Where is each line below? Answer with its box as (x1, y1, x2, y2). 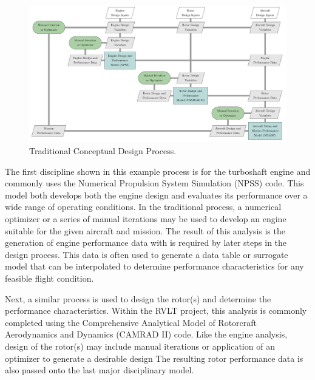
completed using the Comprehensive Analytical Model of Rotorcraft (5, 316, 257, 328)
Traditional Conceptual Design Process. (29, 144, 177, 157)
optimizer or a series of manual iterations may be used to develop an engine (5, 212, 286, 225)
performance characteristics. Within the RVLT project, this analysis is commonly (5, 304, 307, 317)
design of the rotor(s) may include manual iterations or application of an (5, 339, 275, 352)
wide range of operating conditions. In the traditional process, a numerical (5, 200, 282, 213)
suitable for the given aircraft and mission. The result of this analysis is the (5, 224, 285, 237)
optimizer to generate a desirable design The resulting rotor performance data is (5, 351, 303, 364)
